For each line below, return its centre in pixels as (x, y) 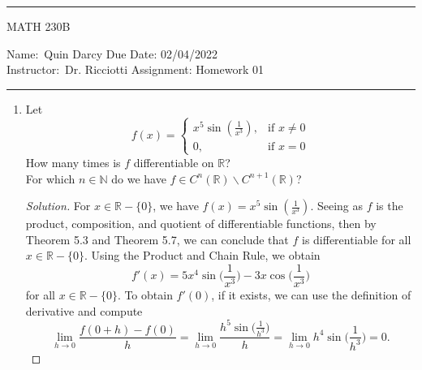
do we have (139, 178)
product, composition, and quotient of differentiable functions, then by (201, 224)
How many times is (73, 162)
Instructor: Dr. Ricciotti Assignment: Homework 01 (135, 69)
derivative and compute (84, 310)
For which (50, 178)
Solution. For (58, 206)
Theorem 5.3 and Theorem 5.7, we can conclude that (157, 239)
